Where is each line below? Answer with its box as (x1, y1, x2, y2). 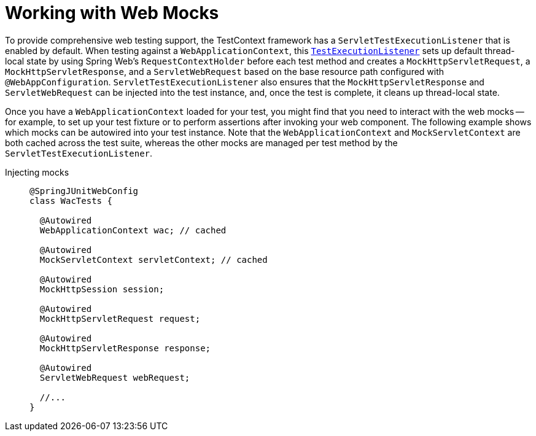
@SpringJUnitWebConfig (29, 185, 139, 196)
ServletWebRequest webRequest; (39, 372, 190, 383)
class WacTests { (29, 195, 112, 206)
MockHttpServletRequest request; (39, 313, 201, 324)
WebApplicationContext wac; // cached (39, 225, 227, 235)
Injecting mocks (5, 166, 69, 177)
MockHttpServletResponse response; (39, 343, 211, 353)
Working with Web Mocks (5, 2, 219, 23)
